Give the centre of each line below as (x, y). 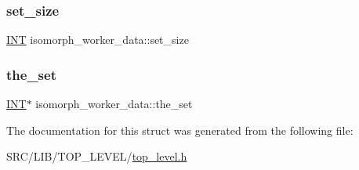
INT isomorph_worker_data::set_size (98, 40)
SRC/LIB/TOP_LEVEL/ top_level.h (97, 156)
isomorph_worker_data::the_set (114, 104)
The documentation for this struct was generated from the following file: (180, 130)
